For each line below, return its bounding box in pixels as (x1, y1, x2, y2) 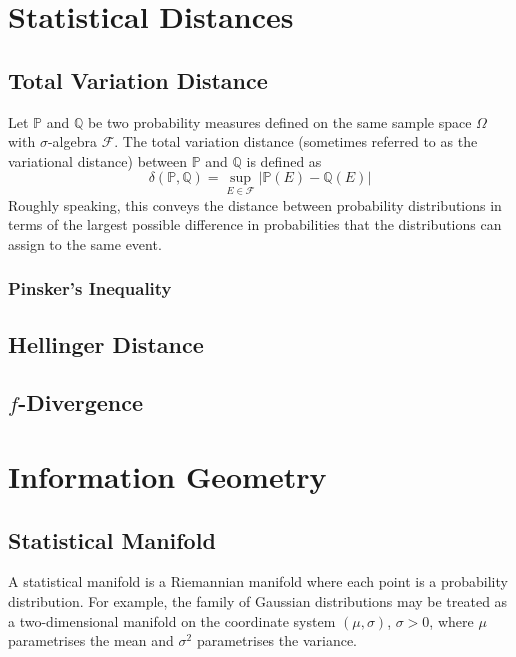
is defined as (246, 150, 322, 171)
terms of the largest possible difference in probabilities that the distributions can (8, 214, 502, 235)
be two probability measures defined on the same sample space (87, 111, 472, 132)
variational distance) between (8, 150, 188, 171)
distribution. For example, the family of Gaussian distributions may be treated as (8, 590, 508, 611)
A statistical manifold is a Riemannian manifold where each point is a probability (8, 571, 508, 592)
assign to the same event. (8, 233, 162, 254)
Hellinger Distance (8, 328, 204, 359)
